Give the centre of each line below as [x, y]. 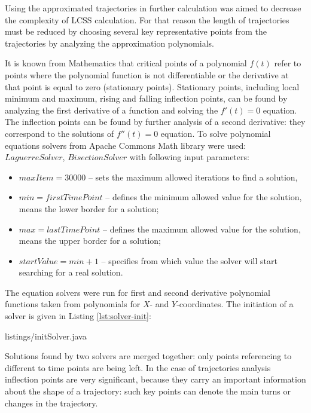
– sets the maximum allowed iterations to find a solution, [193, 177]
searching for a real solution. [71, 272]
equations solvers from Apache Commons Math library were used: [126, 145]
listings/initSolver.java [46, 336]
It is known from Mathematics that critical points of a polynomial [126, 63]
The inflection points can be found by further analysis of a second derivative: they [155, 122]
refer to [288, 63]
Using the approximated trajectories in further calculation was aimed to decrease [153, 8]
